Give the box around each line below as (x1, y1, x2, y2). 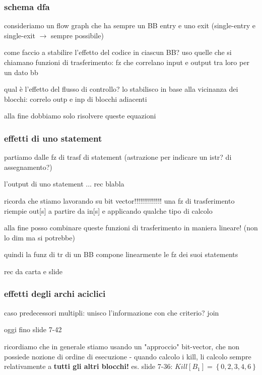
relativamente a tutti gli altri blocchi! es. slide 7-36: (4, 361, 173, 371)
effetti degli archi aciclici (4, 287, 106, 300)
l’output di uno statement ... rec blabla (4, 178, 124, 189)
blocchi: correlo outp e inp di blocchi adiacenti (4, 93, 147, 104)
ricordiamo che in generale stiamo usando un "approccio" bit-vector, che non (4, 341, 239, 351)
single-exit (4, 30, 35, 40)
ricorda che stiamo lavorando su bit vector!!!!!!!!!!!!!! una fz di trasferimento (4, 195, 235, 206)
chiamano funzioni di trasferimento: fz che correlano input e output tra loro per (4, 57, 249, 67)
